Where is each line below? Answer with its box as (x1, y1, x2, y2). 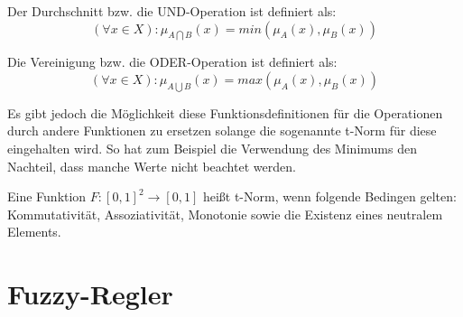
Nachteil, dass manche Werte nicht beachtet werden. (7, 156, 296, 175)
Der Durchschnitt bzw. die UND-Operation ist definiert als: (7, 2, 337, 20)
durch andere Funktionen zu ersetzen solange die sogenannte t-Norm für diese (7, 121, 437, 140)
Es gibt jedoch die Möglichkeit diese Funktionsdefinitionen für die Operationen (7, 103, 443, 122)
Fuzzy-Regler (7, 275, 173, 312)
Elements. (7, 222, 61, 241)
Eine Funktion (7, 187, 87, 206)
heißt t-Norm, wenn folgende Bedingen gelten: (202, 187, 457, 206)
